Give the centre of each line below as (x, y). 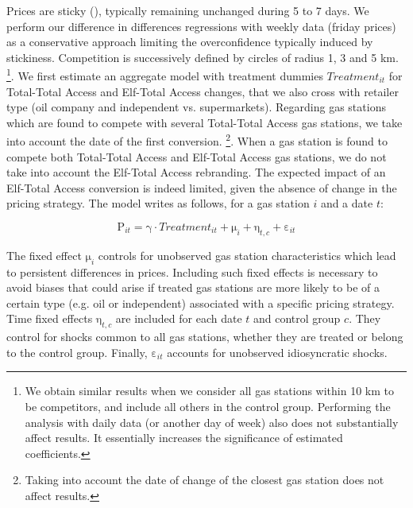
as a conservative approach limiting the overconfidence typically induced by (190, 42)
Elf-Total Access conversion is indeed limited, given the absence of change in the (202, 187)
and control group (297, 318)
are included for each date (179, 318)
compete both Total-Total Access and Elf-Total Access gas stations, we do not (197, 156)
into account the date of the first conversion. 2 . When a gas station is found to (197, 140)
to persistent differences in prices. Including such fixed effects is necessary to (192, 271)
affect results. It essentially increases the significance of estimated (184, 438)
